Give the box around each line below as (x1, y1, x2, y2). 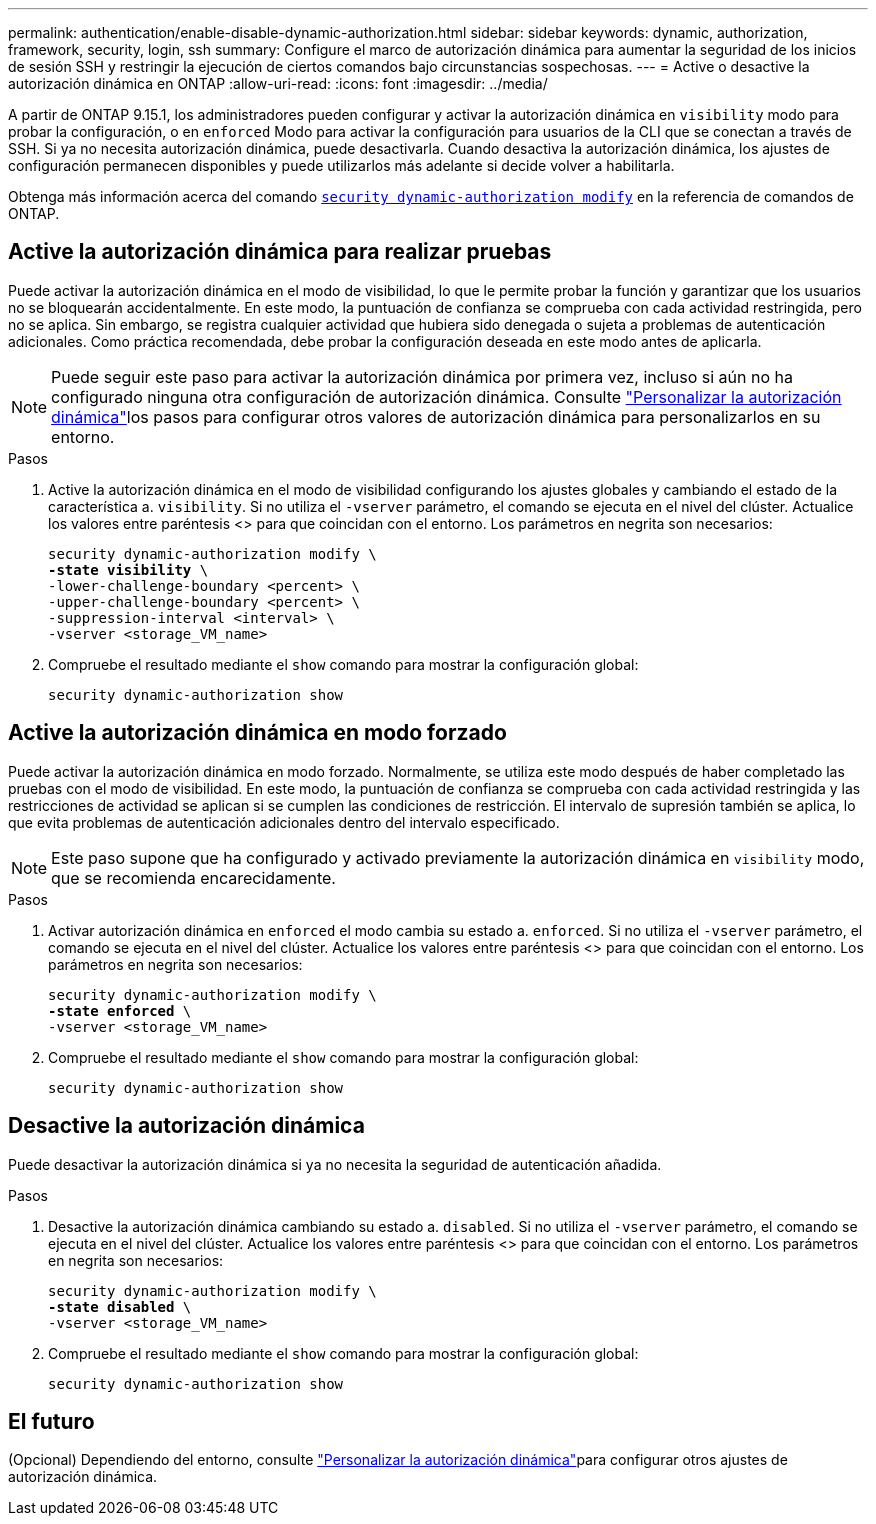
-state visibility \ (48, 561, 209, 578)
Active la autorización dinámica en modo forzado (8, 720, 507, 746)
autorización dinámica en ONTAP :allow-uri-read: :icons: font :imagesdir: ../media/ (8, 75, 548, 92)
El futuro (8, 1408, 95, 1434)
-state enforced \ (48, 1002, 192, 1019)
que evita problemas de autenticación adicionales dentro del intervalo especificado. (8, 813, 560, 831)
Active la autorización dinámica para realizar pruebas (8, 239, 552, 265)
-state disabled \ (48, 1298, 192, 1315)
